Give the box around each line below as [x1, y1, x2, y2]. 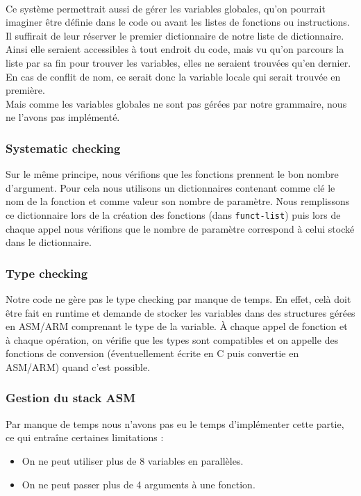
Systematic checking [6, 139, 121, 156]
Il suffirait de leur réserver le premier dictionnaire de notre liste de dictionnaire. [6, 28, 344, 42]
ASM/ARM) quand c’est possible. [6, 359, 151, 374]
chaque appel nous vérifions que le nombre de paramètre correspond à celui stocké [6, 221, 355, 235]
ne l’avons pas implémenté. [6, 110, 120, 124]
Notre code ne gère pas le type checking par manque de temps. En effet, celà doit [6, 292, 351, 306]
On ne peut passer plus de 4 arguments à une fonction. [22, 477, 255, 491]
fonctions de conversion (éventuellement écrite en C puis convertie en [6, 346, 299, 361]
